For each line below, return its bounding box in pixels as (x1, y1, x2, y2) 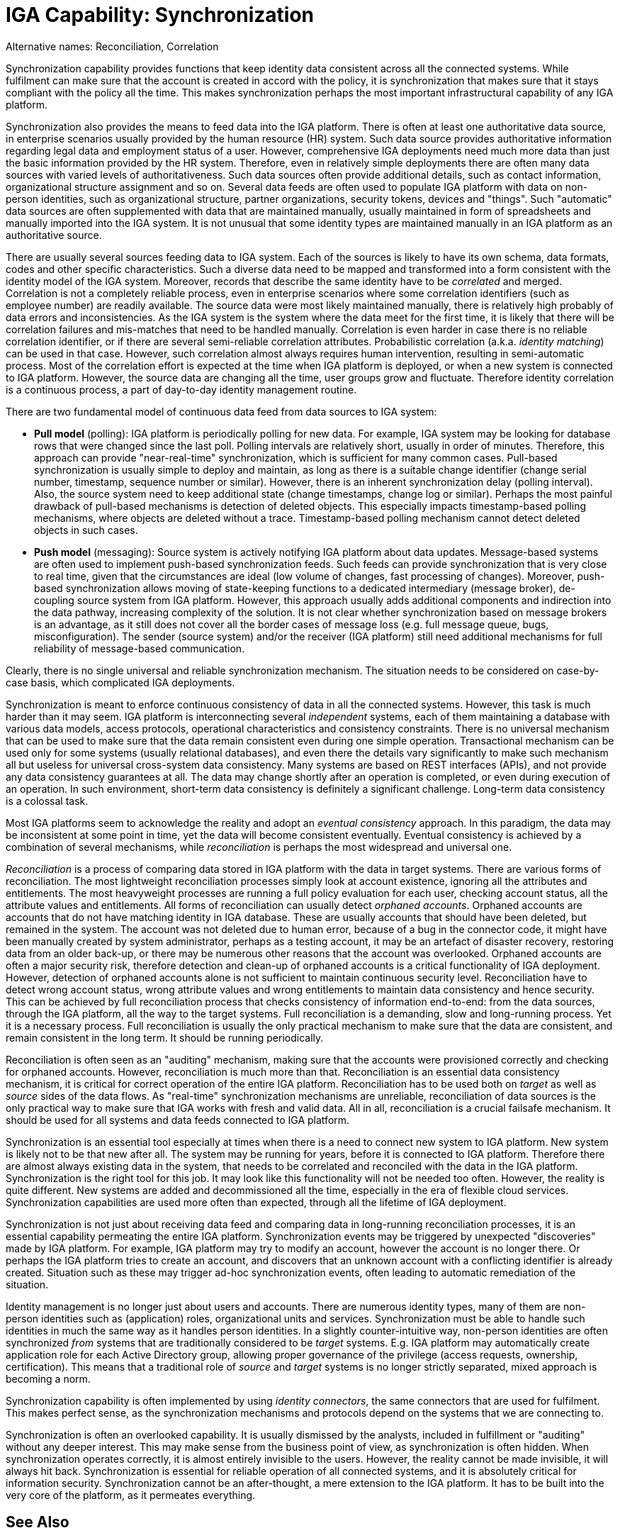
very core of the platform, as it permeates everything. (6, 1488, 256, 1501)
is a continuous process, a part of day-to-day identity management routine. (6, 383, 357, 396)
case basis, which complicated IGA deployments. (6, 676, 235, 689)
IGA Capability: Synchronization (6, 3, 314, 27)
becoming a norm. (6, 1372, 91, 1385)
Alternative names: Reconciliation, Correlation (6, 40, 219, 52)
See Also (6, 1513, 69, 1532)
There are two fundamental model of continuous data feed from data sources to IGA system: (6, 405, 437, 418)
